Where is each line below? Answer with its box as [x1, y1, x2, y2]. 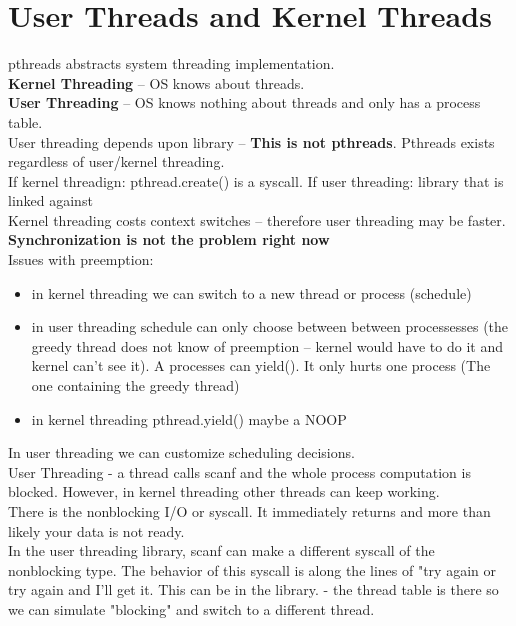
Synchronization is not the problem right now [8, 229, 330, 250]
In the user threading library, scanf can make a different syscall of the [8, 540, 435, 561]
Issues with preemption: [8, 249, 154, 270]
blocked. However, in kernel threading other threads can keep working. [8, 481, 440, 502]
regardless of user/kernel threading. [8, 151, 225, 172]
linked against [8, 190, 93, 211]
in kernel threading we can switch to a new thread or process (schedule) [31, 282, 472, 303]
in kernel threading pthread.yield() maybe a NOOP [31, 408, 347, 429]
